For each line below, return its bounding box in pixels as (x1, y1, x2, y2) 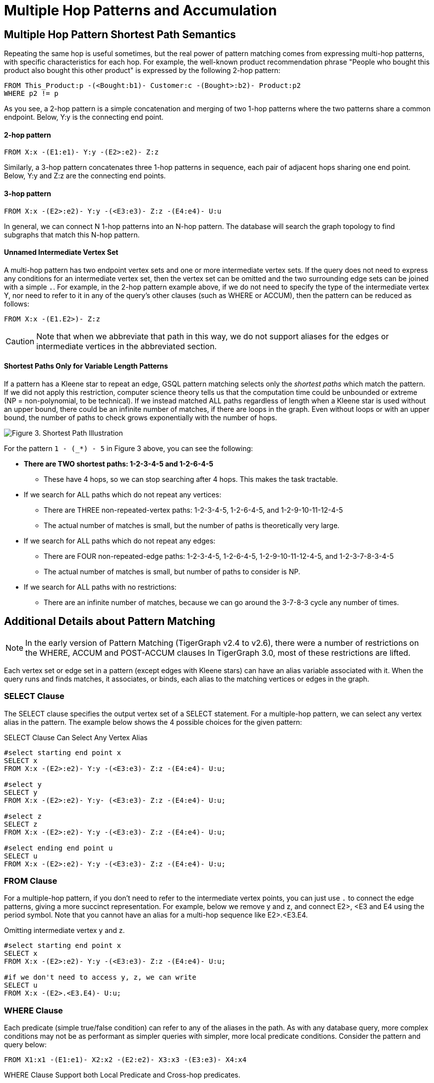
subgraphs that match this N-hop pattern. (4, 230, 140, 239)
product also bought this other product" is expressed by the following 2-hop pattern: (4, 66, 280, 75)
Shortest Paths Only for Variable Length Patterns (4, 362, 168, 371)
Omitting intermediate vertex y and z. (4, 926, 125, 935)
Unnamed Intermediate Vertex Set (4, 248, 119, 257)
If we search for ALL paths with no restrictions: (24, 583, 177, 592)
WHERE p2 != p (4, 89, 59, 98)
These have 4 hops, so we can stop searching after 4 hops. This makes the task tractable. (44, 475, 338, 484)
